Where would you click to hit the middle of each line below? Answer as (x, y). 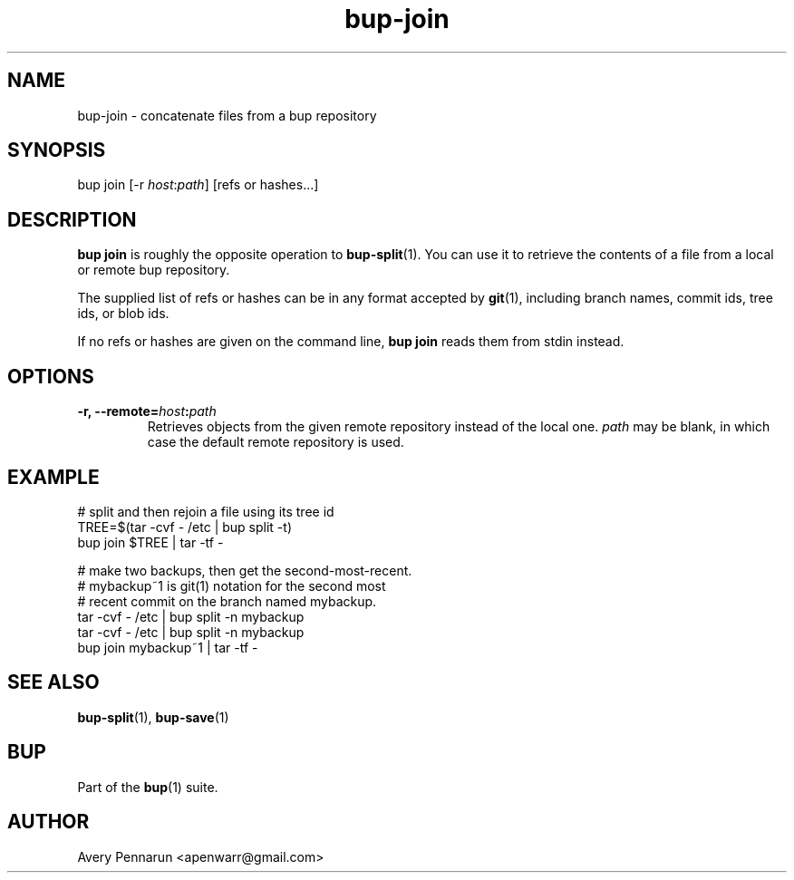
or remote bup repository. (154, 270)
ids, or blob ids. (123, 314)
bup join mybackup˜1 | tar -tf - (168, 647)
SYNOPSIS (57, 150)
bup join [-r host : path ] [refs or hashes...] (198, 185)
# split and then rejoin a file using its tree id (206, 511)
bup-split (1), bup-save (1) (153, 717)
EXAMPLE (53, 477)
